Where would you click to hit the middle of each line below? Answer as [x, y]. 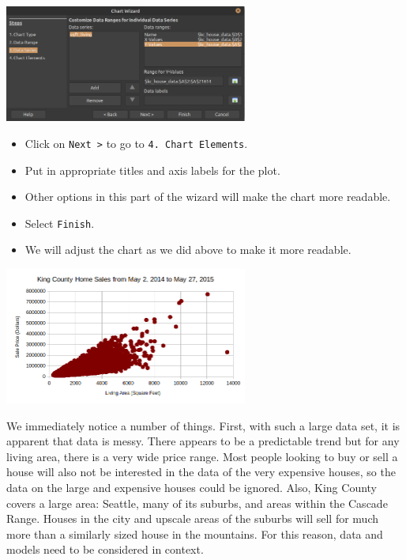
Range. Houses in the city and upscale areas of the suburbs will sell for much [192, 518]
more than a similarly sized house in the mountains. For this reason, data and [195, 534]
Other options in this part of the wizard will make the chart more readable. [208, 197]
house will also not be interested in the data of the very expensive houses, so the [201, 472]
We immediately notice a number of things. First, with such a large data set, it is [203, 425]
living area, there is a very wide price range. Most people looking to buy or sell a [202, 456]
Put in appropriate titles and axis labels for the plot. [152, 170]
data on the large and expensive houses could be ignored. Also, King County [192, 487]
